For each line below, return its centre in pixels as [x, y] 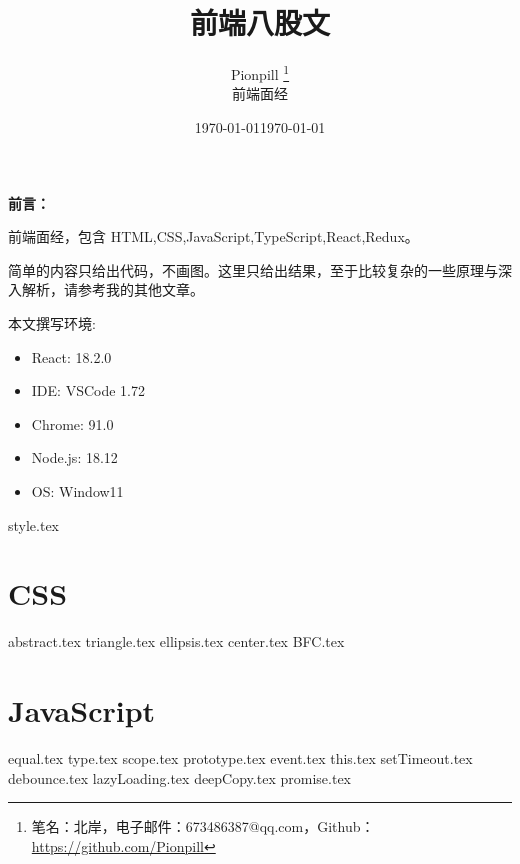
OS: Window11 [77, 490]
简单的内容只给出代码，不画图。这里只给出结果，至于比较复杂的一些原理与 [253, 269]
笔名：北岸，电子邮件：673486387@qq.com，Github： [203, 826]
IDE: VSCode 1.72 [88, 390]
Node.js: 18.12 [74, 457]
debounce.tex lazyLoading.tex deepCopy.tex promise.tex [179, 777]
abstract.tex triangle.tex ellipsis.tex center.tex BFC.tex [176, 641]
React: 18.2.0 [71, 356]
